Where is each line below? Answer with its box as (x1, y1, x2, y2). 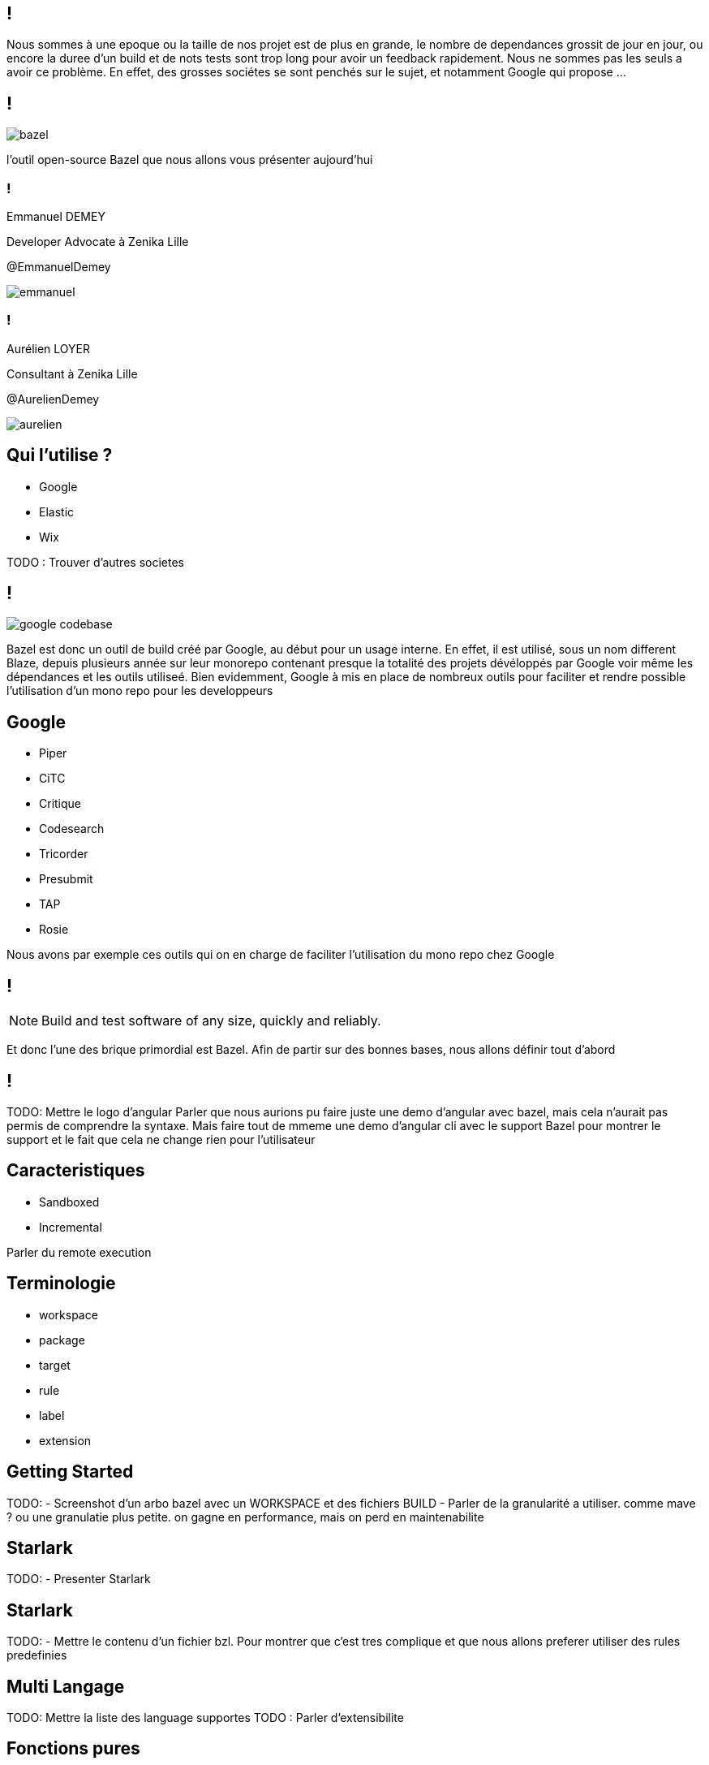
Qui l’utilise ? (6, 445, 113, 466)
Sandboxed (39, 1194, 100, 1209)
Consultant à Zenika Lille (6, 366, 138, 381)
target (39, 1357, 71, 1372)
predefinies (6, 1648, 67, 1663)
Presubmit (39, 872, 93, 887)
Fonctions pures (6, 1738, 140, 1759)
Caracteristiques (6, 1160, 145, 1181)
